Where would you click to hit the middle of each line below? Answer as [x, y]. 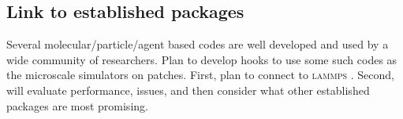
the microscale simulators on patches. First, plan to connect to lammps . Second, [200, 75]
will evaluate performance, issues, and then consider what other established [188, 90]
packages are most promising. [77, 105]
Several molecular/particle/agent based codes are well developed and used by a [198, 44]
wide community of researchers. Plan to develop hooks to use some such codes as [202, 59]
